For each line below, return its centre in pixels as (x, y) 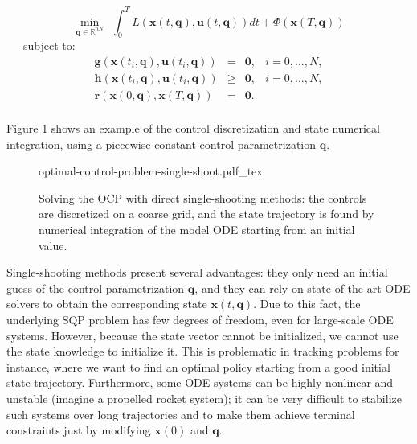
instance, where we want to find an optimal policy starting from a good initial (198, 366)
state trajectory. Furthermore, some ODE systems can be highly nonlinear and (200, 382)
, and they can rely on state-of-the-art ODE (303, 288)
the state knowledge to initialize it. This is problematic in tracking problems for (203, 351)
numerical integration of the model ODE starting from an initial (197, 229)
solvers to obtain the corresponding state (107, 304)
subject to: (49, 45)
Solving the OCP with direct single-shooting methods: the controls (203, 197)
